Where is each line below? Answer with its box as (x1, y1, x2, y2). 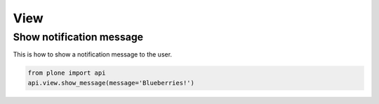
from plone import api (27, 69, 106, 77)
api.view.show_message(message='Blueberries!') (27, 79, 194, 87)
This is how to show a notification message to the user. (13, 50, 172, 59)
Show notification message (13, 31, 144, 43)
